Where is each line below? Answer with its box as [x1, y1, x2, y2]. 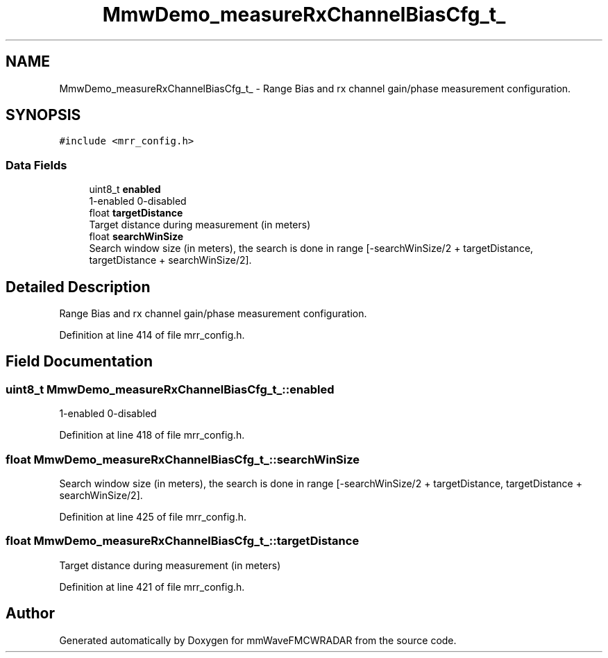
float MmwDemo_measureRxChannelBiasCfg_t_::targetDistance [6, 534, 360, 548]
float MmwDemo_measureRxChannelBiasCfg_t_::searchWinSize [6, 452, 360, 466]
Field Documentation [6, 353, 153, 371]
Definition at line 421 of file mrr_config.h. [59, 580, 245, 593]
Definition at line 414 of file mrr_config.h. [59, 329, 245, 341]
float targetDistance [89, 207, 183, 219]
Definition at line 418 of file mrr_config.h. [59, 429, 245, 441]
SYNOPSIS [6, 106, 81, 124]
